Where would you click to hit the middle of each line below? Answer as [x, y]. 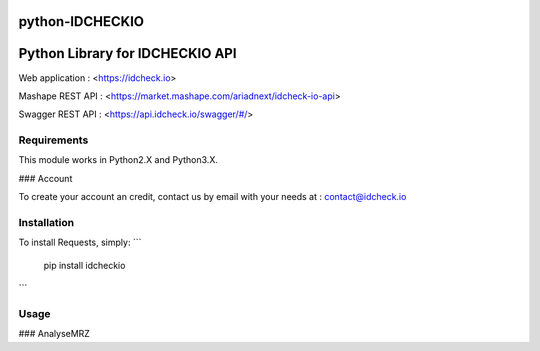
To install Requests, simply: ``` [80, 242]
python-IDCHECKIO [81, 21]
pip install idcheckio [84, 265]
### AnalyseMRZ [54, 334]
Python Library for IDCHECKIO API [127, 53]
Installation [46, 222]
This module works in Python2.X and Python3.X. [118, 160]
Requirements [53, 140]
